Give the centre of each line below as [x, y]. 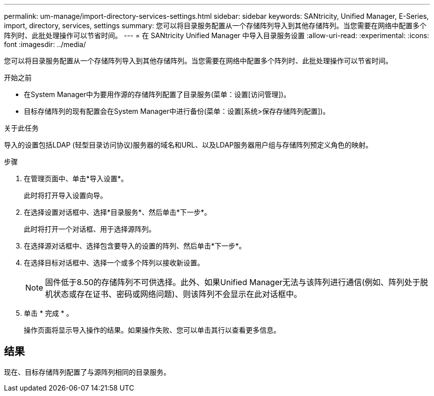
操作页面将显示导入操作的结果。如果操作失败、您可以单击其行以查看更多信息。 [152, 330]
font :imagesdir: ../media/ [45, 44]
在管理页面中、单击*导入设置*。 [76, 178]
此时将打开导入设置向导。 [65, 195]
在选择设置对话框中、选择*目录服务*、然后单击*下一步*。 [118, 212]
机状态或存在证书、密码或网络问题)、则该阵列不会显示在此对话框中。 [173, 294]
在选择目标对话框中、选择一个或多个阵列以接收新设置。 [114, 263]
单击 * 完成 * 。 [49, 313]
